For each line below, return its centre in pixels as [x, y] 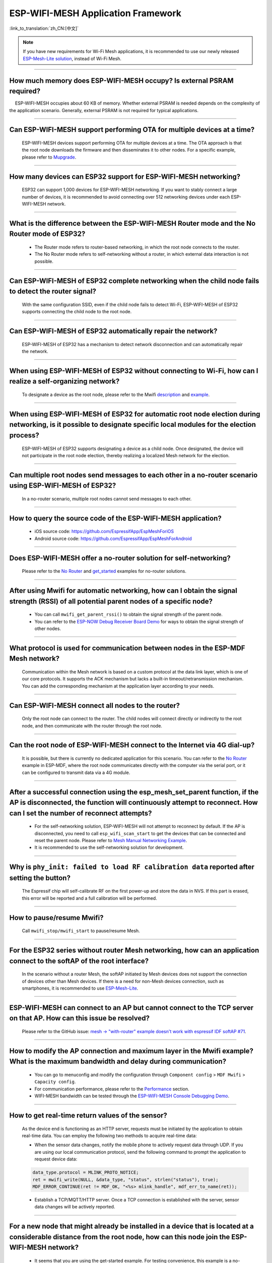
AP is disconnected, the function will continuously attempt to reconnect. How [133, 803]
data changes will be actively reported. [75, 1207]
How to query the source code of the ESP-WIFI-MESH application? [115, 518]
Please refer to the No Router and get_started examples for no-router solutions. [104, 571]
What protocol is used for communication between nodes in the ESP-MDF [127, 648]
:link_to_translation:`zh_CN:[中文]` [44, 28]
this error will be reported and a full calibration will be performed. [89, 898]
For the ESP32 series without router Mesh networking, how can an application [134, 951]
